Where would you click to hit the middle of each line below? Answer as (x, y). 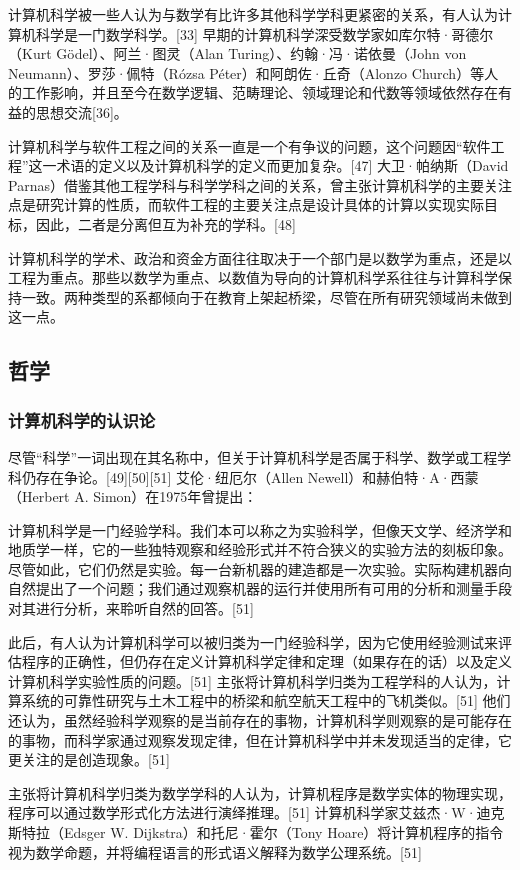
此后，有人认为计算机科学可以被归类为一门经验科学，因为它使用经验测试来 (253, 641)
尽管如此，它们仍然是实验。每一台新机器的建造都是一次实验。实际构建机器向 (260, 568)
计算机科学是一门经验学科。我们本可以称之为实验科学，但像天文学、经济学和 (260, 529)
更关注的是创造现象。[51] (89, 759)
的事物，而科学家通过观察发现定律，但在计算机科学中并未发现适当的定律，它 (260, 739)
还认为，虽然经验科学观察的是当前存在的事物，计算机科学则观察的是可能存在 (260, 720)
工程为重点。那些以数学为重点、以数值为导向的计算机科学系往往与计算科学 (253, 277)
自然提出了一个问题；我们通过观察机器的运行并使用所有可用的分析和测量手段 (260, 588)
